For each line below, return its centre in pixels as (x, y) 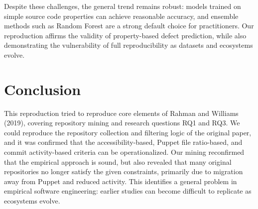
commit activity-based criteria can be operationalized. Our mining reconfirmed (124, 152)
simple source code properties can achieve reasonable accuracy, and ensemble (121, 16)
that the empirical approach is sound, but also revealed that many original (118, 161)
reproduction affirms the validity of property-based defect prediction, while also (125, 35)
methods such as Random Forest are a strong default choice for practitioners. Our (129, 26)
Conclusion (43, 89)
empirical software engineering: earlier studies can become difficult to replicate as (128, 191)
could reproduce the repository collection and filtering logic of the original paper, (128, 132)
